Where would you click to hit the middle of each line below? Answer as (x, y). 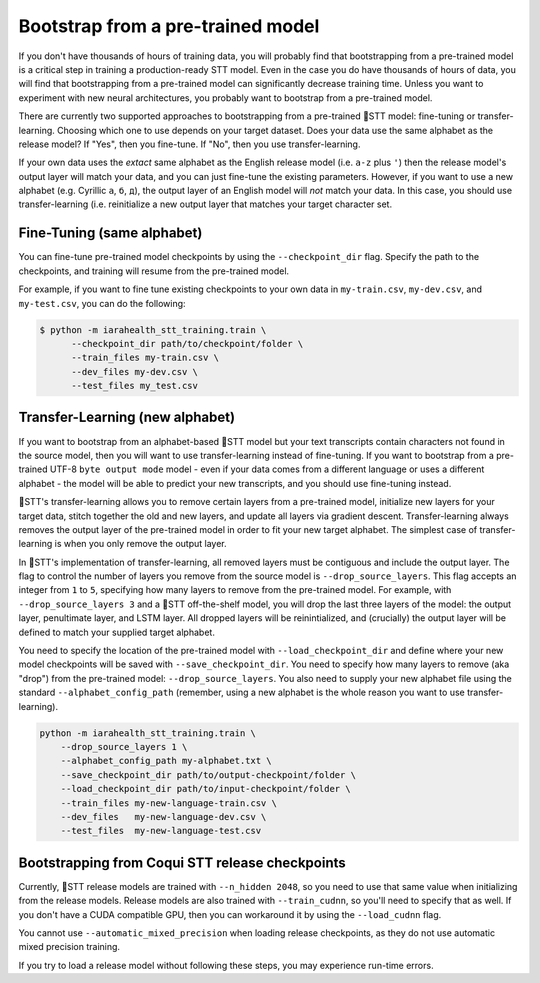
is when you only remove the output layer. (140, 544)
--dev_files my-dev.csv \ (135, 371)
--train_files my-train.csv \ (145, 358)
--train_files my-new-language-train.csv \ (168, 803)
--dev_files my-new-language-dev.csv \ (163, 816)
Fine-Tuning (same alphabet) (110, 233)
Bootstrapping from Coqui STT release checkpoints (182, 862)
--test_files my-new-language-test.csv (161, 831)
